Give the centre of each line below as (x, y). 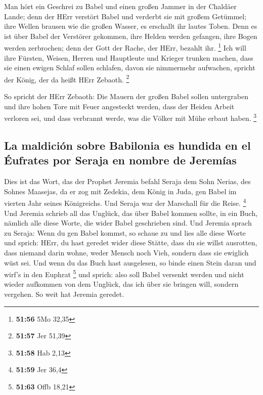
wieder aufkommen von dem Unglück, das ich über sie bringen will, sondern (121, 284)
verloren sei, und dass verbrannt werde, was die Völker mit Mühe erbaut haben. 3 (130, 117)
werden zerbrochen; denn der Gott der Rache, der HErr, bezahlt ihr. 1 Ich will (125, 47)
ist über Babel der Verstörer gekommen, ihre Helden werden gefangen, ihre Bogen (131, 36)
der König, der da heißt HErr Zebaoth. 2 (67, 78)
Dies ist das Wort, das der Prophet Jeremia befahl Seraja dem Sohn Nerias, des (127, 181)
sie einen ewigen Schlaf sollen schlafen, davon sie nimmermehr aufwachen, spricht (130, 68)
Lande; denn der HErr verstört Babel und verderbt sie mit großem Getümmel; (125, 16)
